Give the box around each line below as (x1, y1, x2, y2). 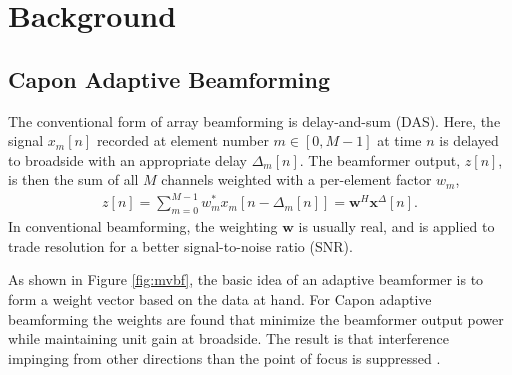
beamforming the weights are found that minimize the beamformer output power (8, 308, 504, 329)
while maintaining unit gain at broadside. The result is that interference (8, 328, 450, 349)
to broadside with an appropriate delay (8, 149, 248, 170)
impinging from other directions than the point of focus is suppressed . (8, 347, 441, 368)
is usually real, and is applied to (298, 216, 495, 237)
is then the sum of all (8, 169, 139, 190)
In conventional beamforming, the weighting (8, 216, 278, 237)
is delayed (439, 130, 499, 151)
